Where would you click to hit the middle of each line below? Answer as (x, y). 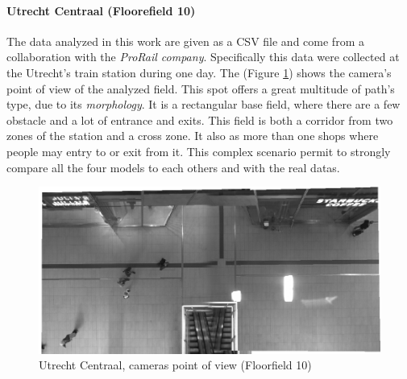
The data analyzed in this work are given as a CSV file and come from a (185, 41)
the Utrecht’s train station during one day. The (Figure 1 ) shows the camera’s (199, 72)
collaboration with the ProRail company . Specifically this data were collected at (203, 57)
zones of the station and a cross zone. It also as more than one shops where (193, 136)
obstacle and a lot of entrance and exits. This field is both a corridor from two (200, 119)
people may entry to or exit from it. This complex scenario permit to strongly (199, 151)
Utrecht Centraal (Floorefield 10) (101, 10)
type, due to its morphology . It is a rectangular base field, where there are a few (203, 104)
